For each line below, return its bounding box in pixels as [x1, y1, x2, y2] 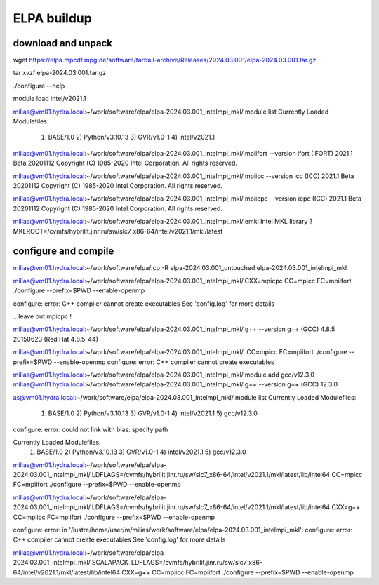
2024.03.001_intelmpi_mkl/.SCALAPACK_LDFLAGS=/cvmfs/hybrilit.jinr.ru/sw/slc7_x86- [13, 558, 263, 567]
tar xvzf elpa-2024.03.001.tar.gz [13, 69, 107, 77]
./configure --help [13, 81, 65, 90]
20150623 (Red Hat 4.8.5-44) [13, 335, 98, 343]
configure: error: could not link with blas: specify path [13, 425, 168, 433]
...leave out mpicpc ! [13, 312, 72, 321]
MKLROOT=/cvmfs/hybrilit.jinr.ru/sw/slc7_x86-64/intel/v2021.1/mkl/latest [13, 227, 223, 235]
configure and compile [13, 246, 114, 257]
